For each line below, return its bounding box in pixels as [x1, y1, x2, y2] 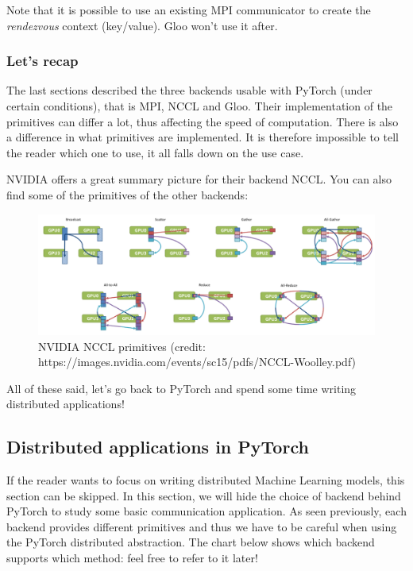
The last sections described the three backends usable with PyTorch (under [6, 82, 372, 98]
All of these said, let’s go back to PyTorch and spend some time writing [6, 380, 357, 396]
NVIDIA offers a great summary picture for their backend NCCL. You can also [6, 171, 392, 187]
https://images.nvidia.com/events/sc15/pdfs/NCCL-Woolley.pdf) [38, 353, 357, 370]
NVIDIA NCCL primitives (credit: [38, 338, 206, 354]
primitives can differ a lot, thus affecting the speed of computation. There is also [6, 113, 399, 129]
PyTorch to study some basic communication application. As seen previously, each [6, 503, 407, 519]
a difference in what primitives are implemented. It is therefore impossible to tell [6, 129, 399, 145]
